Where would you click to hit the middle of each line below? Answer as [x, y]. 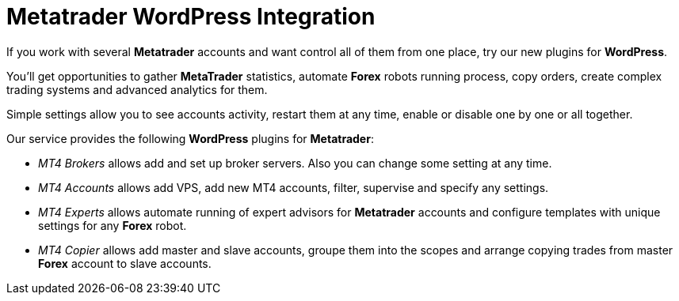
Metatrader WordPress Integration [191, 17]
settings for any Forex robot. [113, 225]
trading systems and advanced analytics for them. [137, 89]
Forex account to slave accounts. [125, 263]
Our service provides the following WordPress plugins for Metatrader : [190, 138]
